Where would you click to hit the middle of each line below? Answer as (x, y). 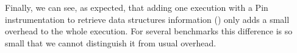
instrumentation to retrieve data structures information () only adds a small (147, 19)
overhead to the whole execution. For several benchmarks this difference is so (149, 31)
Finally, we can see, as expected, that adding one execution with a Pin (137, 7)
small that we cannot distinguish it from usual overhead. (111, 42)
